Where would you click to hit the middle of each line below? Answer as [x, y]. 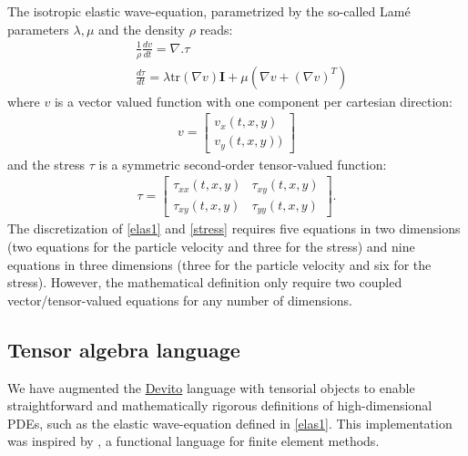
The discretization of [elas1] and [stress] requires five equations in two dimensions [234, 228]
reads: [216, 29]
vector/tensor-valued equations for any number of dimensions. [180, 300]
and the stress [46, 164]
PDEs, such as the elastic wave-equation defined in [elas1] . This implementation [230, 423]
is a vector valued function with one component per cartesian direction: [253, 101]
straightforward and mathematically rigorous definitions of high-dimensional [220, 405]
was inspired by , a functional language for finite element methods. [193, 441]
